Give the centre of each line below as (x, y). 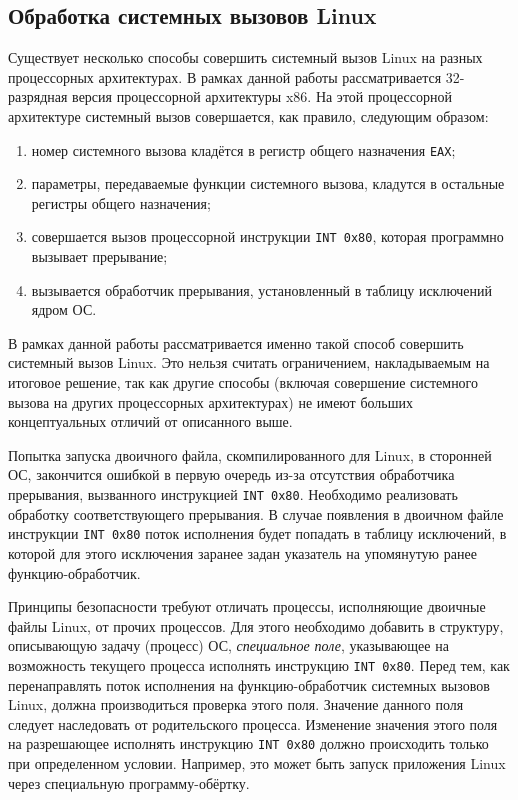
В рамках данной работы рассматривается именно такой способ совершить (236, 342)
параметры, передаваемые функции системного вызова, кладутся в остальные (268, 183)
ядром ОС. (64, 309)
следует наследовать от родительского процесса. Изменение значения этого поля (253, 723)
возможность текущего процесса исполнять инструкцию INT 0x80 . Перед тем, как (259, 664)
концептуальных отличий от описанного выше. (150, 421)
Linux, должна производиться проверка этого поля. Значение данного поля (236, 704)
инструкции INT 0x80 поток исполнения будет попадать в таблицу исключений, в (257, 533)
